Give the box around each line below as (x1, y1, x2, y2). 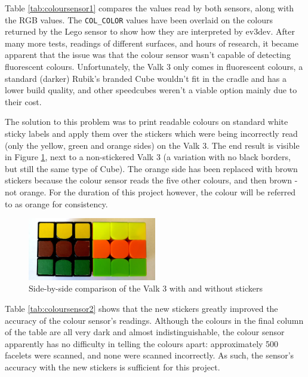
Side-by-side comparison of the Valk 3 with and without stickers (29, 282, 263, 295)
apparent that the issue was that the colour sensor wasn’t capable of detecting (5, 48, 291, 61)
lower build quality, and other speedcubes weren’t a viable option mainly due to (5, 84, 297, 96)
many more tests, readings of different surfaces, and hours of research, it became (5, 36, 298, 49)
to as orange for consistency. (5, 197, 108, 210)
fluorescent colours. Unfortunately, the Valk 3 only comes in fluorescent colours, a (5, 60, 303, 73)
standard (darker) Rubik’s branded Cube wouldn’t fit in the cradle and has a (5, 72, 287, 84)
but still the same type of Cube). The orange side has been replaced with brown (5, 162, 298, 174)
